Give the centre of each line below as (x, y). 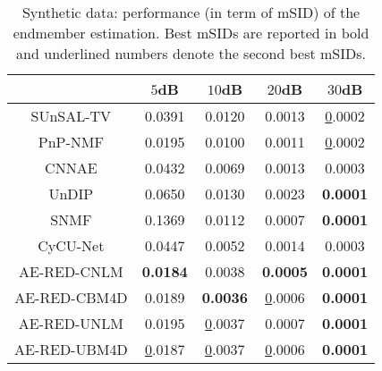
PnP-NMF (71, 142)
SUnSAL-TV (71, 116)
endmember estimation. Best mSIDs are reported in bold (191, 33)
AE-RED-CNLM (71, 271)
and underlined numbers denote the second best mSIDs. (191, 53)
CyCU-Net (71, 245)
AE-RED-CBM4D (71, 297)
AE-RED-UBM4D (71, 349)
